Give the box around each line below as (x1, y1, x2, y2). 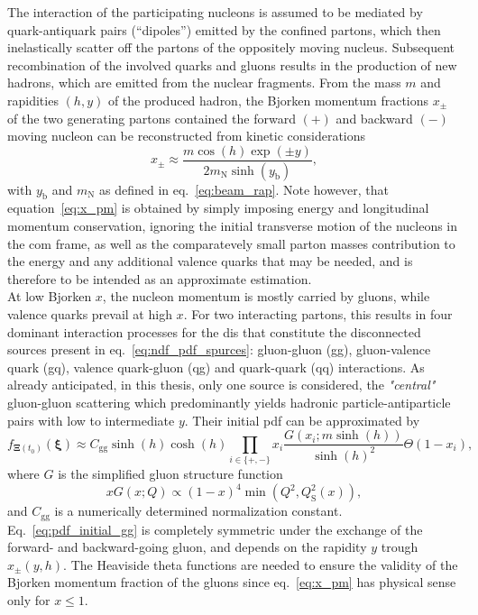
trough (381, 537, 418, 556)
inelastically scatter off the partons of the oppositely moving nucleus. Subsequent (7, 38, 455, 57)
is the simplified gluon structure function (58, 464, 283, 482)
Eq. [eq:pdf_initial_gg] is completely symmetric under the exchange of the (7, 519, 423, 538)
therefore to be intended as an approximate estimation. (7, 269, 312, 288)
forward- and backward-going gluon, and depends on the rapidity (7, 537, 367, 556)
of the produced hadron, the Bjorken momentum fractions (107, 90, 429, 109)
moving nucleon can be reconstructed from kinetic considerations (7, 126, 366, 145)
